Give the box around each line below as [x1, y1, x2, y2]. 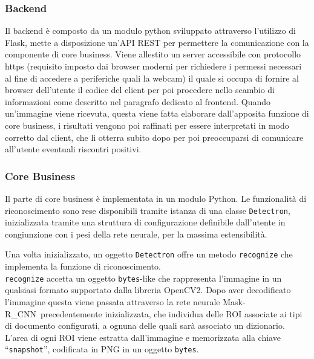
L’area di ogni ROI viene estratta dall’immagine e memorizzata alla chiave [5, 331, 281, 343]
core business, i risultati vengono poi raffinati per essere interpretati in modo [5, 118, 289, 131]
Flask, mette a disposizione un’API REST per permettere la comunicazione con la [5, 36, 309, 48]
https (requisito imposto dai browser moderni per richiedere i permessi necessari [5, 60, 302, 72]
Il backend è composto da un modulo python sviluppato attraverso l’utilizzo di [5, 24, 296, 37]
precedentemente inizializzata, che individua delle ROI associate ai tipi [40, 307, 303, 320]
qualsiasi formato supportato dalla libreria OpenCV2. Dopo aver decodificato [5, 283, 291, 296]
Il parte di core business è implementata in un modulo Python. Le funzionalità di [5, 192, 307, 204]
